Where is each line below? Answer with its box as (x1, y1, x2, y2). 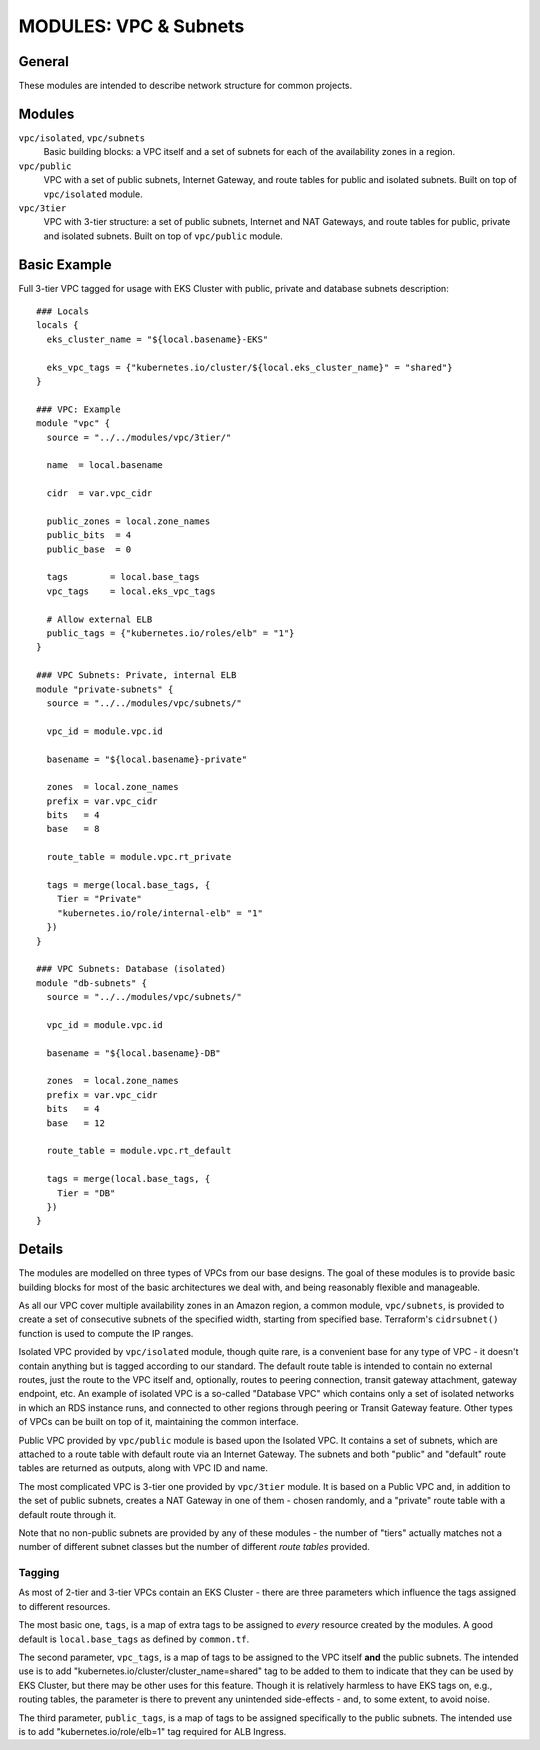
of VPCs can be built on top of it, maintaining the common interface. (18, 1416, 299, 1428)
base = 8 (46, 823, 100, 835)
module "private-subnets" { (36, 683, 174, 695)
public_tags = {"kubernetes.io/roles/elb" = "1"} (46, 627, 295, 639)
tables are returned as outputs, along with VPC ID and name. (18, 1462, 269, 1474)
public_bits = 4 (46, 530, 132, 541)
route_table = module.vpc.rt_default (46, 1145, 232, 1157)
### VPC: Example (36, 403, 121, 415)
